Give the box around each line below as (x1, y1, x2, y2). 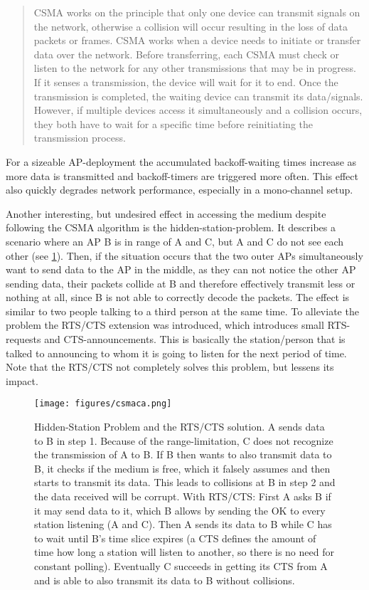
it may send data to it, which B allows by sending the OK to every (34, 502, 326, 517)
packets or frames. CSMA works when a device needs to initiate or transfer (33, 33, 361, 48)
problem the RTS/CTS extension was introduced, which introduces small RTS (6, 317, 347, 332)
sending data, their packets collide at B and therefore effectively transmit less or (6, 275, 355, 290)
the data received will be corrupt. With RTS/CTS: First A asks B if (34, 489, 331, 504)
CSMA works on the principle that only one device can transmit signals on (33, 5, 360, 19)
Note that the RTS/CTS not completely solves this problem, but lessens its (6, 359, 334, 374)
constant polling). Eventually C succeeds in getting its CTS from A (34, 559, 328, 574)
